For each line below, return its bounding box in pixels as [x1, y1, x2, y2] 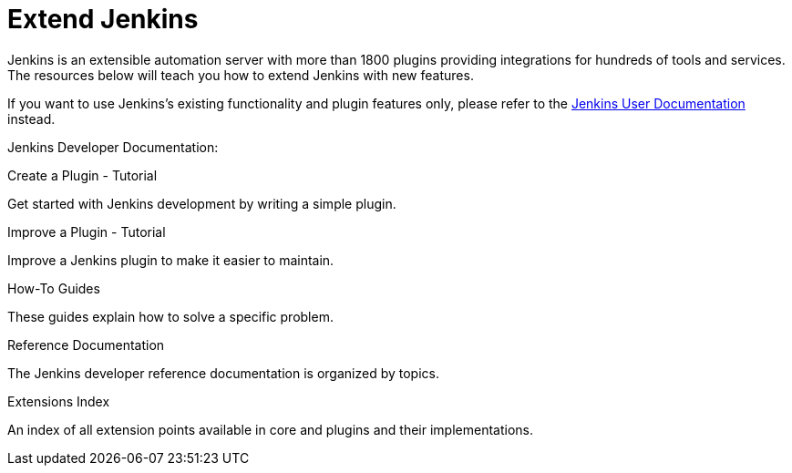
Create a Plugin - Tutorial [7, 167, 158, 183]
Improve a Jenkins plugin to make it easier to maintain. [7, 252, 334, 268]
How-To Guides [7, 280, 100, 296]
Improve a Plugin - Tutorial [7, 223, 166, 240]
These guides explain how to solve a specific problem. [7, 308, 334, 324]
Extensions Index [7, 393, 110, 409]
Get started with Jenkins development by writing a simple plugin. [7, 195, 396, 211]
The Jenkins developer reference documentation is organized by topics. [7, 365, 439, 381]
